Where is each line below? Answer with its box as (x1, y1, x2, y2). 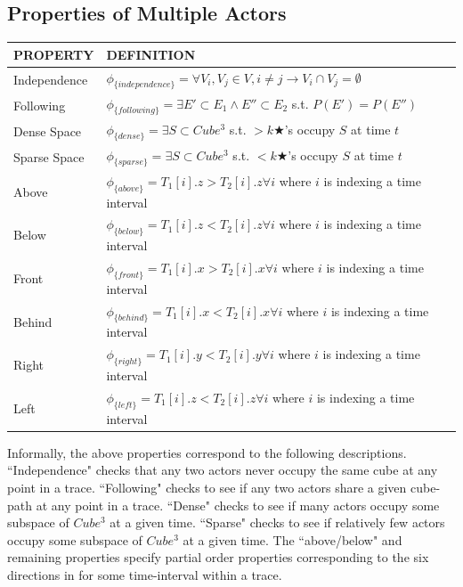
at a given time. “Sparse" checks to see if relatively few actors (110, 513, 445, 532)
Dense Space (13, 121, 82, 140)
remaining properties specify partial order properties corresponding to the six (7, 548, 429, 567)
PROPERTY (13, 45, 94, 63)
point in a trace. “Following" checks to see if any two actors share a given (7, 478, 407, 497)
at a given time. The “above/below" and (183, 530, 402, 549)
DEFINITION (106, 45, 196, 63)
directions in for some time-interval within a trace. (7, 565, 282, 583)
